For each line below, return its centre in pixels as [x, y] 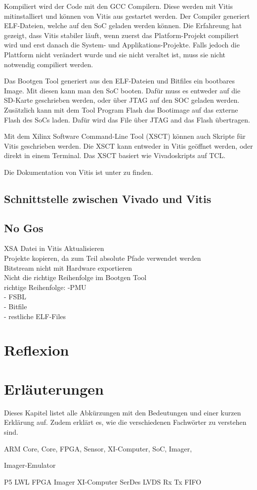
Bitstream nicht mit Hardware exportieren [68, 267]
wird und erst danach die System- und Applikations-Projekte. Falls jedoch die [122, 45]
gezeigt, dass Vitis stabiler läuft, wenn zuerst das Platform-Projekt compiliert [122, 35]
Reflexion [37, 350]
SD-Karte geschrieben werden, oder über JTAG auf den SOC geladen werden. [122, 100]
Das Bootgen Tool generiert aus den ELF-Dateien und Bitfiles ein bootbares [119, 81]
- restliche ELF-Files [35, 316]
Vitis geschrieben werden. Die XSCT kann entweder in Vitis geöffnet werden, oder [128, 145]
